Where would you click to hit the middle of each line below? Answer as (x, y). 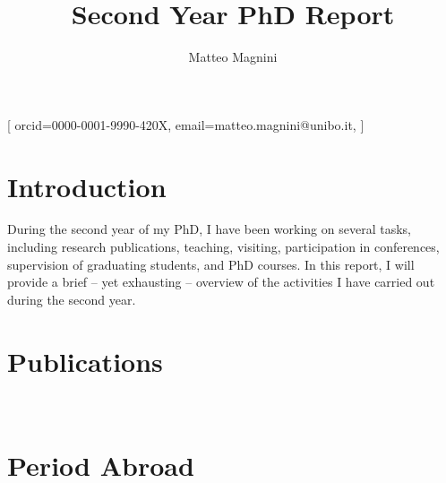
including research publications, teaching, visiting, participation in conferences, (223, 247)
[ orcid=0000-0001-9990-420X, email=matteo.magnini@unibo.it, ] (186, 124)
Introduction (87, 186)
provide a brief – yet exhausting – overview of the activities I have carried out (221, 282)
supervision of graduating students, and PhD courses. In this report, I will (211, 264)
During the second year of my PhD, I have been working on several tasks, (209, 229)
